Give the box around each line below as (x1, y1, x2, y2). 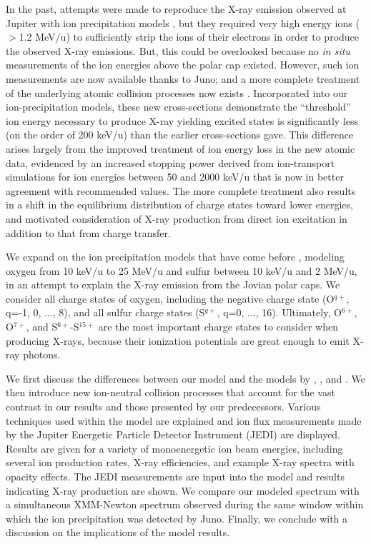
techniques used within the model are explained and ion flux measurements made (6, 413, 362, 428)
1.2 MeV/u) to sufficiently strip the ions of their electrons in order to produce (19, 29, 360, 44)
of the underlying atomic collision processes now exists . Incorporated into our (6, 85, 348, 100)
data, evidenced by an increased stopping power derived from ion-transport (6, 155, 335, 170)
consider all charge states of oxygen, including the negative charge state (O (6, 291, 335, 306)
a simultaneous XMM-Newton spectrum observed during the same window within (6, 497, 364, 512)
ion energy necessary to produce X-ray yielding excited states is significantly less (6, 113, 359, 128)
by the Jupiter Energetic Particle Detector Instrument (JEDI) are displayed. (6, 427, 341, 442)
